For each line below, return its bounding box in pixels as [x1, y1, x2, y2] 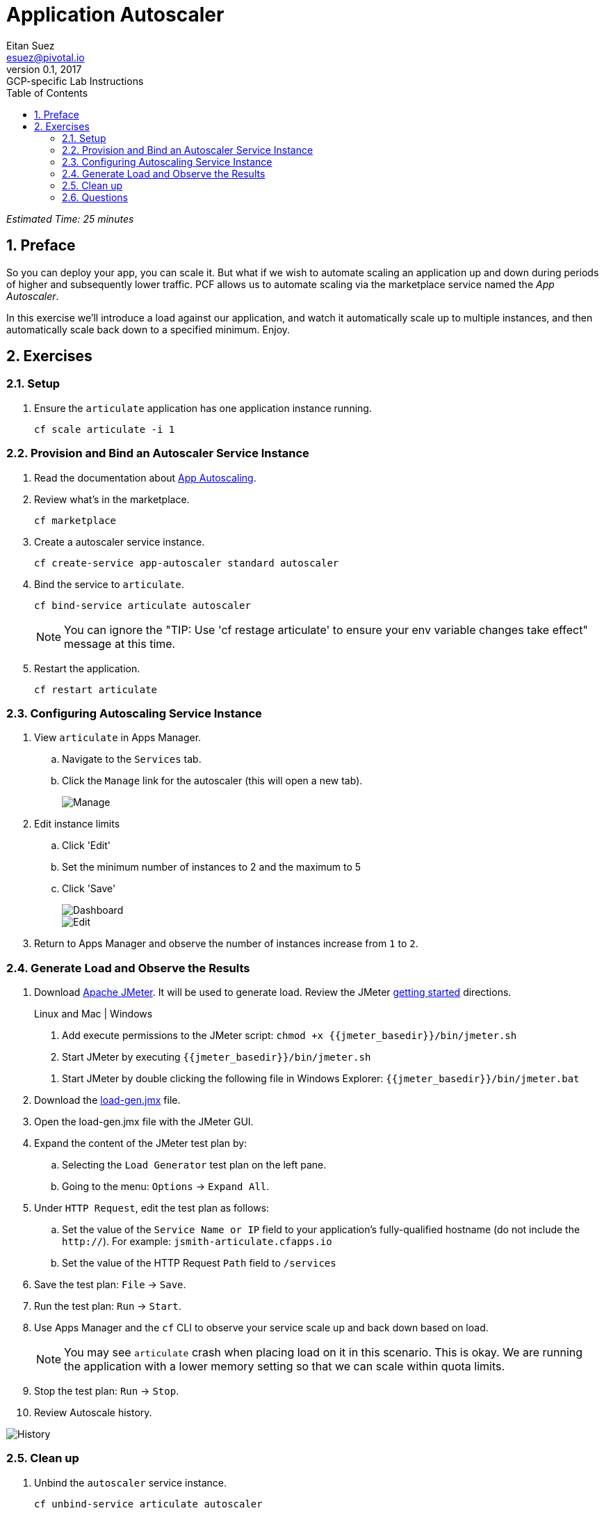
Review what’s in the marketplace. [34, 493, 190, 505]
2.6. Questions [62, 191, 128, 203]
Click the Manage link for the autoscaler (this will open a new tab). [62, 775, 363, 787]
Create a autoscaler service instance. [34, 535, 205, 548]
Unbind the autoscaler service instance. [34, 1476, 227, 1489]
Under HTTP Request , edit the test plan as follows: [34, 1202, 270, 1214]
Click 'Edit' [62, 839, 111, 852]
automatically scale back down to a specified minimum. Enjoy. [6, 323, 291, 335]
